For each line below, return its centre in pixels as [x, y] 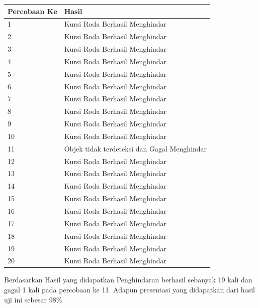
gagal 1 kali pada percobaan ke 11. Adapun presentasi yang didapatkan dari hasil [129, 290]
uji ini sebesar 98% [33, 299]
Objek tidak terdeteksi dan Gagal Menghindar [136, 148]
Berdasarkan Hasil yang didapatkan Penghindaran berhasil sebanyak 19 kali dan [128, 280]
